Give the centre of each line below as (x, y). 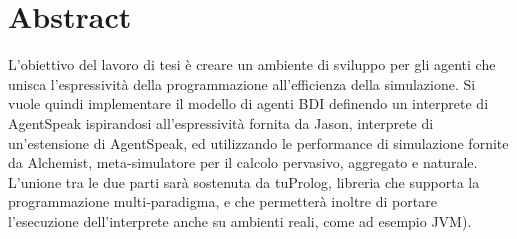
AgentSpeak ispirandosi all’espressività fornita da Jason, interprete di (221, 122)
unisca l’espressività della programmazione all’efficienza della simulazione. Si (242, 83)
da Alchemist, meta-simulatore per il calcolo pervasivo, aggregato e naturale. (243, 162)
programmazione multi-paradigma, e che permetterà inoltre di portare (222, 201)
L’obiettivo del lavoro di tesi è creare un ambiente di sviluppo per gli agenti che (252, 64)
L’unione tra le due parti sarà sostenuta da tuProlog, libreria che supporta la (244, 181)
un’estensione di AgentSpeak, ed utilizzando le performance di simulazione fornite (258, 142)
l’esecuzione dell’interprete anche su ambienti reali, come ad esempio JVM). (240, 220)
